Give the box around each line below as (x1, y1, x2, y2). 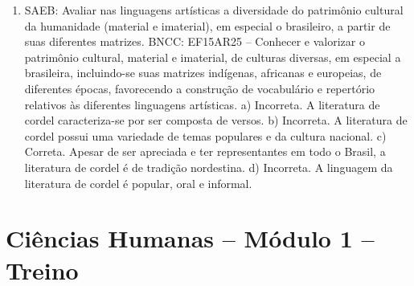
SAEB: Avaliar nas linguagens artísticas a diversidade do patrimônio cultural (24, 2, 404, 18)
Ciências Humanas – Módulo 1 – (6, 222, 375, 255)
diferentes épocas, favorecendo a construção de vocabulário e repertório (24, 80, 375, 96)
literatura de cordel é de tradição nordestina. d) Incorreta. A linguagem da (24, 158, 393, 175)
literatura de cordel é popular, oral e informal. (24, 174, 252, 191)
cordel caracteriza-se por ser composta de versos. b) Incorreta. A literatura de (24, 112, 408, 129)
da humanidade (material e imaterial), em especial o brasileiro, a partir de (24, 17, 391, 34)
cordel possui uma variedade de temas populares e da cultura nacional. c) (24, 127, 387, 144)
